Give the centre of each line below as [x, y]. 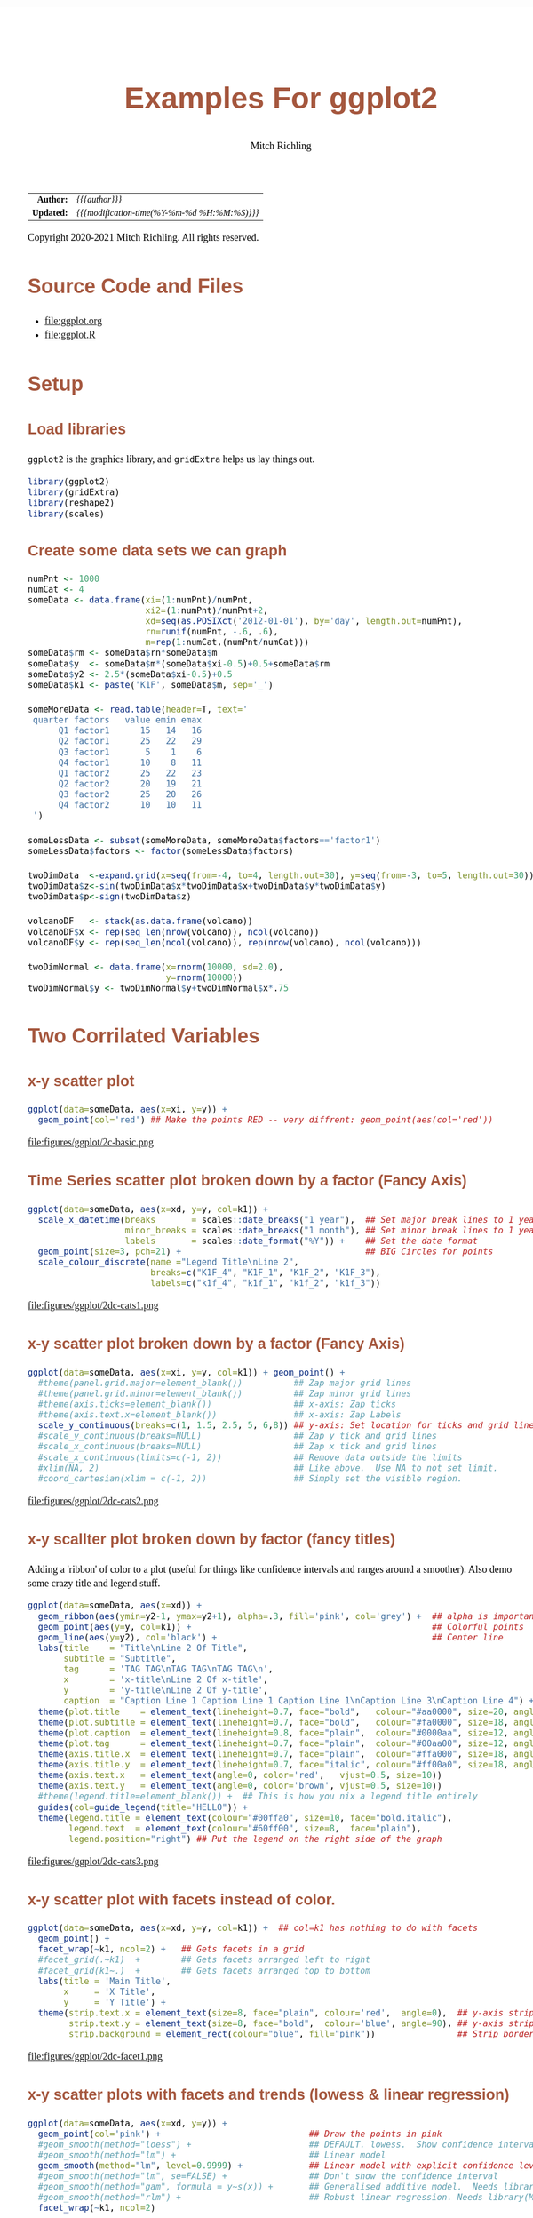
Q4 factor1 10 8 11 [130, 763]
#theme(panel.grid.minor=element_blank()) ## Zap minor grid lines [225, 1394]
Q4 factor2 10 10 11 [130, 806]
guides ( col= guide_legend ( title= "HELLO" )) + [143, 1807]
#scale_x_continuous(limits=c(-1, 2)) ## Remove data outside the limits [250, 1457]
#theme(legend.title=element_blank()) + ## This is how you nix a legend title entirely [258, 1797]
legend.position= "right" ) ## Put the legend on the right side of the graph [255, 1839]
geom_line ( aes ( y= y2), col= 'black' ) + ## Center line [270, 1637]
